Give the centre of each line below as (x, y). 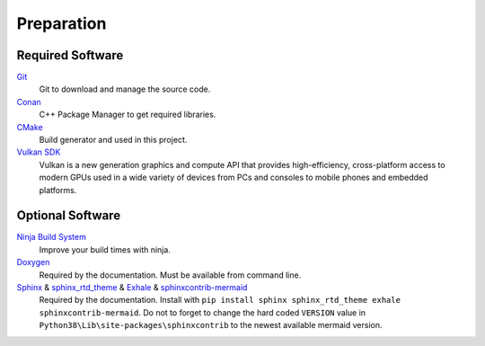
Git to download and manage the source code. (125, 89)
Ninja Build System (52, 237)
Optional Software (69, 216)
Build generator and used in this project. (113, 140)
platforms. (58, 190)
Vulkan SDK (39, 152)
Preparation (62, 23)
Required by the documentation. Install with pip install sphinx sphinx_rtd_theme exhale (220, 300)
